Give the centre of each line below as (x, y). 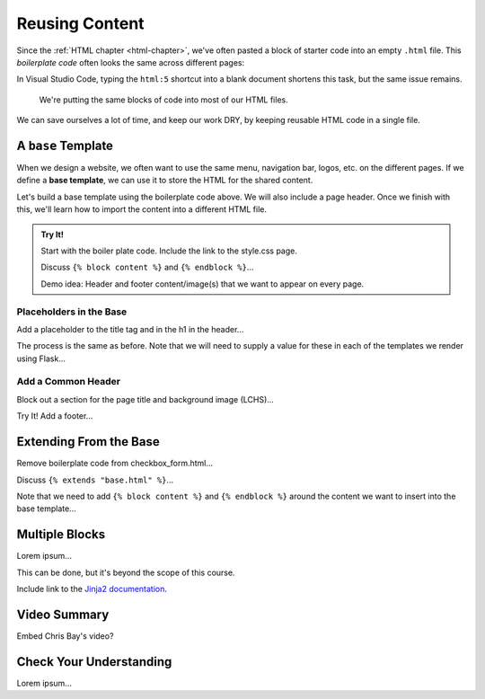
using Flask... (41, 358)
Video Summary (63, 614)
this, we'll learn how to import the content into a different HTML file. (142, 209)
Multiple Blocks (61, 535)
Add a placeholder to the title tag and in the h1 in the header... (130, 329)
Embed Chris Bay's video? (65, 636)
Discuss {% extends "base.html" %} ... (95, 480)
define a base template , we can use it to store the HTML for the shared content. (165, 181)
